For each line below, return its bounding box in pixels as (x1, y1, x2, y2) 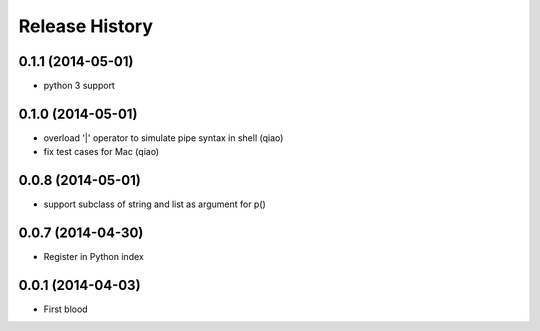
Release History (18, 15, 154, 37)
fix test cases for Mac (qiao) (43, 146, 160, 158)
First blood (43, 303, 89, 315)
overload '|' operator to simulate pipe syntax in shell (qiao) (43, 131, 284, 144)
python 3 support (43, 80, 115, 92)
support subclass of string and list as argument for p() (43, 198, 267, 210)
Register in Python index (43, 251, 144, 263)
